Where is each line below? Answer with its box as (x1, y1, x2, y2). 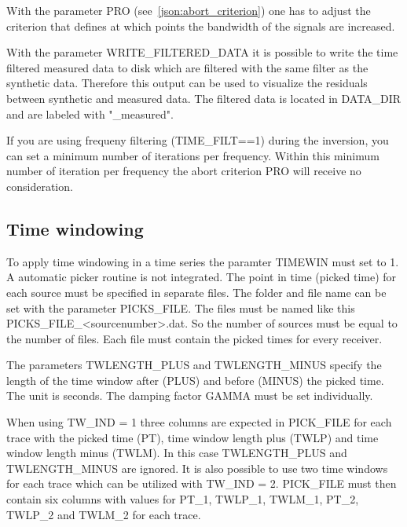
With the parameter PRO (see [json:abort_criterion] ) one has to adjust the (6, 2, 371, 18)
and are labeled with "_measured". (6, 105, 174, 122)
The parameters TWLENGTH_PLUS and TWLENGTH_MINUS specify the (6, 357, 382, 373)
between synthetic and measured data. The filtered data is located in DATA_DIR (6, 90, 401, 106)
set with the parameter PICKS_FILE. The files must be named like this (6, 299, 355, 316)
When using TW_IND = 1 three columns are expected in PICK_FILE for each (6, 414, 392, 430)
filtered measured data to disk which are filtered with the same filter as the (6, 59, 368, 75)
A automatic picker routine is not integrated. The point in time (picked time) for (6, 269, 397, 285)
